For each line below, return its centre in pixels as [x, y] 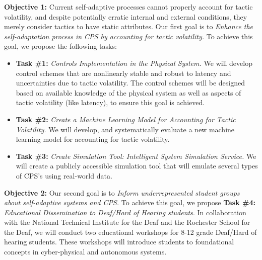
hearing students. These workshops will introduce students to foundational [119, 242]
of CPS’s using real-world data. [64, 175]
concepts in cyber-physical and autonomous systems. [85, 252]
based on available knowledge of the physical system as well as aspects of [128, 92]
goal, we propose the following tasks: [60, 46]
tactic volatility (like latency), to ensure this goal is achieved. [110, 102]
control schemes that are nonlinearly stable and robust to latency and [123, 73]
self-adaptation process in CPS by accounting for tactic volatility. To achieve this [128, 36]
